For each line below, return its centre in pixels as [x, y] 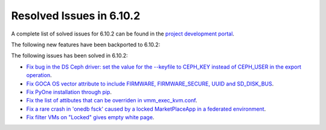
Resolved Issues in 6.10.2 [76, 16]
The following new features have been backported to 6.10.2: [86, 45]
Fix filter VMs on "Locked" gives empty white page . [90, 117]
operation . [39, 75]
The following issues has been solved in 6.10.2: [69, 56]
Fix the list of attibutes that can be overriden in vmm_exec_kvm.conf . [112, 101]
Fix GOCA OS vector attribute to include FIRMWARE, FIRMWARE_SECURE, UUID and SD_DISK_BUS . [150, 84]
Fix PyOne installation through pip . [69, 92]
